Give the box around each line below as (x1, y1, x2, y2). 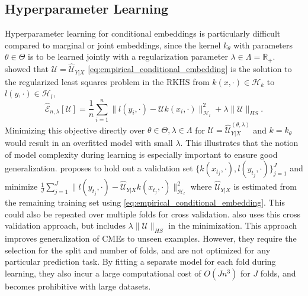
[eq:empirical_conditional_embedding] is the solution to (88, 63, 292, 75)
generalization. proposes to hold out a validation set (5, 162, 193, 174)
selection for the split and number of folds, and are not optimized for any (5, 243, 271, 256)
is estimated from (233, 180, 297, 193)
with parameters (233, 38, 293, 51)
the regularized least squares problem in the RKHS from (5, 75, 210, 87)
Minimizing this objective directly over (5, 123, 145, 136)
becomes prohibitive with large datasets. (5, 279, 151, 292)
